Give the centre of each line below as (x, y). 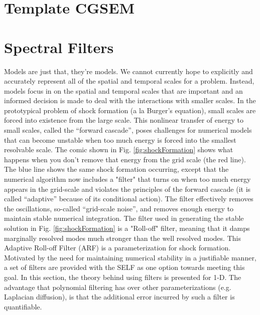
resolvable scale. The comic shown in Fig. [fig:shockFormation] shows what (119, 149)
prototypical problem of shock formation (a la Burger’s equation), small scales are (130, 110)
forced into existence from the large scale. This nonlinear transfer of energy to (124, 120)
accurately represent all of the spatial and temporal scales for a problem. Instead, (129, 81)
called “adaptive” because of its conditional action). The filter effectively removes (129, 199)
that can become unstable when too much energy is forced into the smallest (120, 139)
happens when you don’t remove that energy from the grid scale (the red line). (125, 159)
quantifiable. (23, 306)
